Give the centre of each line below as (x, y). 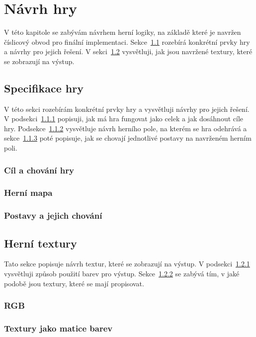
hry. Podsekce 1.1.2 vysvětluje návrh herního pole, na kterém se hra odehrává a (126, 128)
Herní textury (41, 243)
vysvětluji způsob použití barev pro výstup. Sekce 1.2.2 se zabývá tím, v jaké (122, 273)
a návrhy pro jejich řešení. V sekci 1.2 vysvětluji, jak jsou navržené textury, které (128, 51)
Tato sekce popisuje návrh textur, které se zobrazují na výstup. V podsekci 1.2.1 (127, 264)
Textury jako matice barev (58, 328)
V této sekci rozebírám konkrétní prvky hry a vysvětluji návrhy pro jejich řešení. (127, 109)
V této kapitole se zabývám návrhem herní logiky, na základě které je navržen (123, 32)
